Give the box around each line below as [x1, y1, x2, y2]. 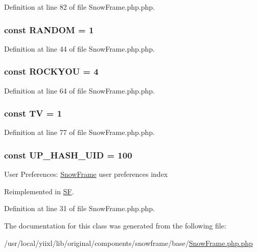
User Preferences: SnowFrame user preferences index [4, 169, 168, 179]
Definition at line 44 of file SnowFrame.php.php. [4, 43, 155, 54]
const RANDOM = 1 [4, 23, 94, 36]
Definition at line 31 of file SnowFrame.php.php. [4, 203, 155, 214]
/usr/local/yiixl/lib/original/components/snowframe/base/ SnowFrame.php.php [4, 237, 253, 248]
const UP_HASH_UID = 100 [4, 148, 132, 161]
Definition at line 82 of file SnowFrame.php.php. [4, 2, 155, 12]
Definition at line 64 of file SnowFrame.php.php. [4, 85, 155, 96]
